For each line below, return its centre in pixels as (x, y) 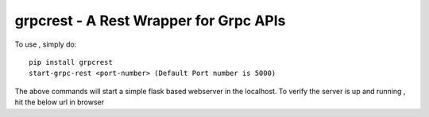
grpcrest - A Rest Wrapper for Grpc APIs (150, 21)
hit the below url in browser (60, 102)
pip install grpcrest (71, 62)
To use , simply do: (46, 44)
